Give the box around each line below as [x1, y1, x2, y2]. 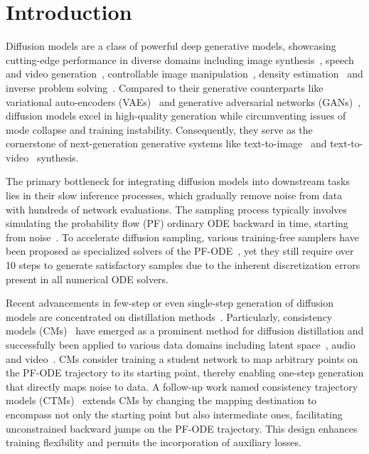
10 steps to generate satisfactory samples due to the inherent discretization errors [6, 258, 360, 273]
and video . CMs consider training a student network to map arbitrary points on [6, 351, 358, 366]
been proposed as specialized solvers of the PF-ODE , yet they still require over [6, 243, 354, 258]
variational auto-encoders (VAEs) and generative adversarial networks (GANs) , [6, 94, 361, 109]
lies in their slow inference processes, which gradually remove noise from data [6, 188, 343, 203]
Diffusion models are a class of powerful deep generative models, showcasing [6, 38, 336, 53]
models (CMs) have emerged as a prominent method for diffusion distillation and [6, 323, 364, 338]
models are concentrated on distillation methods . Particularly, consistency [6, 309, 333, 324]
